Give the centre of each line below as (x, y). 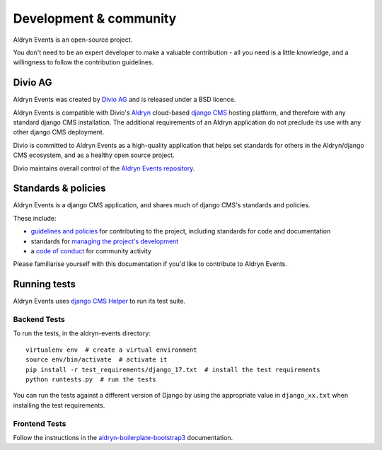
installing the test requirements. (59, 405)
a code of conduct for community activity (91, 251)
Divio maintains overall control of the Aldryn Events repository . (104, 168)
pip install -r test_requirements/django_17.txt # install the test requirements (173, 369)
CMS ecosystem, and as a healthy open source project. (94, 155)
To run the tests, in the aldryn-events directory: (82, 333)
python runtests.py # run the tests (91, 380)
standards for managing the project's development (105, 241)
